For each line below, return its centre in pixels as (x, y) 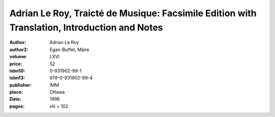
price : (16, 64)
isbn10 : (17, 70)
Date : (15, 99)
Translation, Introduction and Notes (86, 27)
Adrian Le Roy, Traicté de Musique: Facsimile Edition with (133, 13)
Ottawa (57, 92)
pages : (17, 106)
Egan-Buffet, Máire (70, 49)
